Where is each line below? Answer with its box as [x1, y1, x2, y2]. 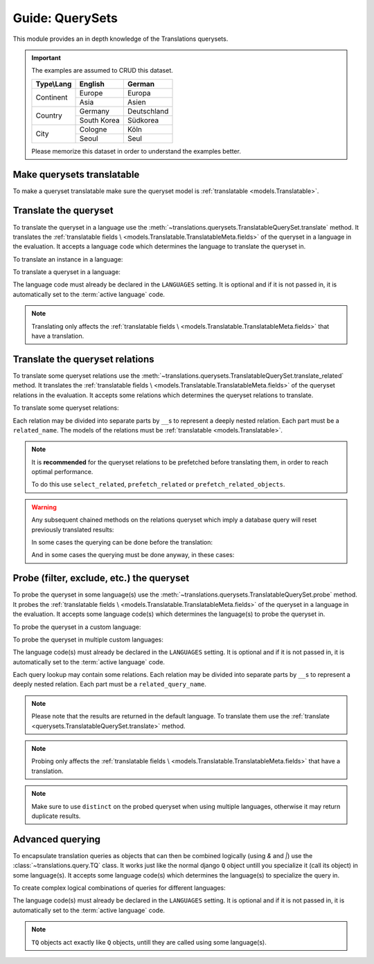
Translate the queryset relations [12, 353, 155, 365]
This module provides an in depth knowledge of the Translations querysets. [12, 35, 229, 43]
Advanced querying [12, 833, 100, 845]
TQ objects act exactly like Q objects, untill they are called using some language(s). [31, 938, 267, 946]
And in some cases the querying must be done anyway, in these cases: [31, 551, 235, 559]
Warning [31, 502, 57, 511]
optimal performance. [31, 468, 93, 476]
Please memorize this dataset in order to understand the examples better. [31, 147, 242, 155]
